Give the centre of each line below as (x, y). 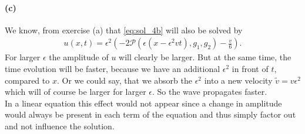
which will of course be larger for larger (76, 92)
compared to (27, 80)
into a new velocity (238, 80)
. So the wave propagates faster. (210, 92)
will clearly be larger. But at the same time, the (205, 57)
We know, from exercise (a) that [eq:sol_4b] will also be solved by (124, 30)
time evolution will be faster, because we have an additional (113, 69)
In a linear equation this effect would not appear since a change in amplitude (143, 103)
